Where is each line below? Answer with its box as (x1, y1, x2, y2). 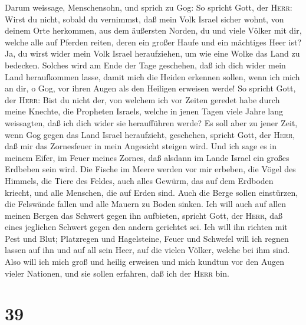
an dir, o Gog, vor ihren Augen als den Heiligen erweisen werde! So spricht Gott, (5, 82, 296, 94)
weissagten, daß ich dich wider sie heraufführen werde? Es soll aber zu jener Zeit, (5, 116, 298, 129)
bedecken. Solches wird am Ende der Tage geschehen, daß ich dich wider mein (5, 58, 286, 71)
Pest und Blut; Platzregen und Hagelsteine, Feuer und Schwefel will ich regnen (5, 232, 289, 244)
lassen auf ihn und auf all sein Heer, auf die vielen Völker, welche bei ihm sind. (5, 244, 290, 256)
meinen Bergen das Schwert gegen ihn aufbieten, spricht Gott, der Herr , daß (5, 209, 282, 221)
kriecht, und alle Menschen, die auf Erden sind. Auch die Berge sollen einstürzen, (5, 186, 298, 198)
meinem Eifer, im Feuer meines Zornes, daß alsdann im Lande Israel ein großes (5, 151, 289, 163)
